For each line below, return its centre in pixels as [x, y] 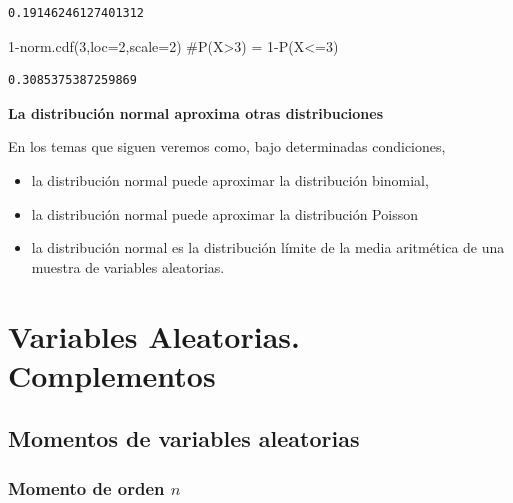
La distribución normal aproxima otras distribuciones [196, 112]
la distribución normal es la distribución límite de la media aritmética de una [268, 247]
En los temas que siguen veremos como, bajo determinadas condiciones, [227, 146]
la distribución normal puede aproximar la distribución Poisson [224, 213]
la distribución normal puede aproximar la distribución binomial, [230, 179]
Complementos [112, 374]
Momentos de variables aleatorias [184, 438]
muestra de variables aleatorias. [128, 266]
